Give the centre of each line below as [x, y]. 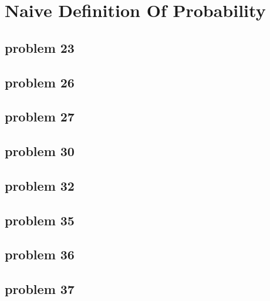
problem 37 [40, 289]
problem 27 [40, 116]
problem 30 [40, 151]
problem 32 [40, 185]
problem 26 [40, 82]
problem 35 [40, 220]
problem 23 [40, 47]
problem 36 [40, 254]
